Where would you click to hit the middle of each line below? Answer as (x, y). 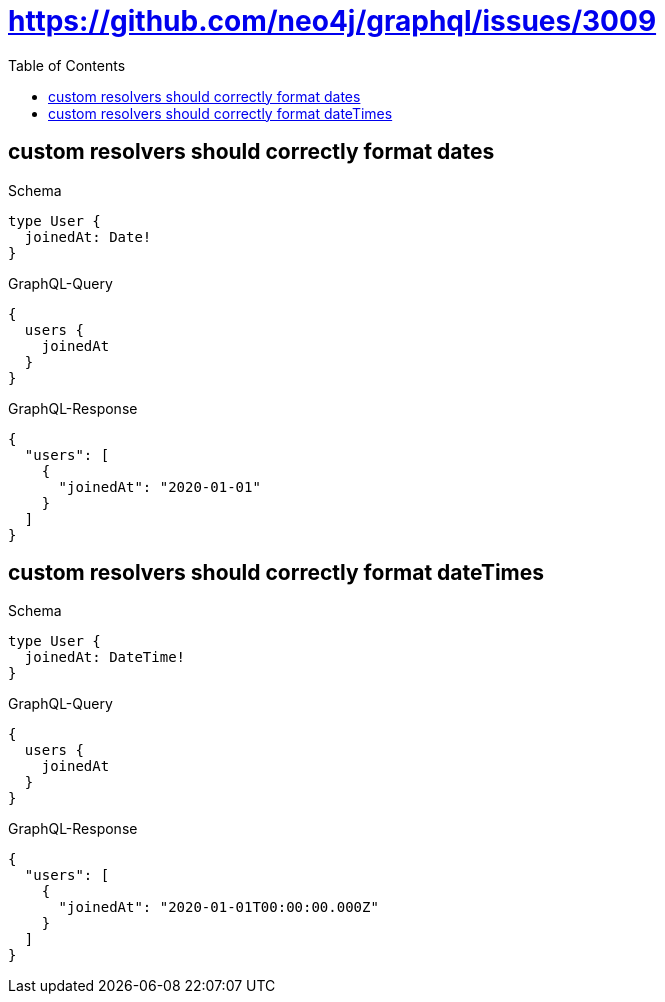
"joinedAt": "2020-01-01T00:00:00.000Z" (218, 907)
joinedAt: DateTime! (105, 657)
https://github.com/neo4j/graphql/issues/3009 (332, 21)
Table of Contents (67, 65)
